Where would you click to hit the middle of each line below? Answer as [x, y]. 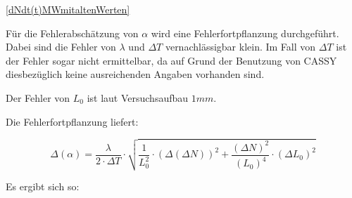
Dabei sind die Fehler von [61, 47]
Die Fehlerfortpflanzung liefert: [72, 121]
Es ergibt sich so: [43, 186]
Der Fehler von [38, 97]
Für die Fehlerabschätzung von [72, 33]
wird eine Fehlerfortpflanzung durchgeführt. [245, 33]
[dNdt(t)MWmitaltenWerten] [68, 9]
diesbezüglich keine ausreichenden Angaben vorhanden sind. [135, 74]
